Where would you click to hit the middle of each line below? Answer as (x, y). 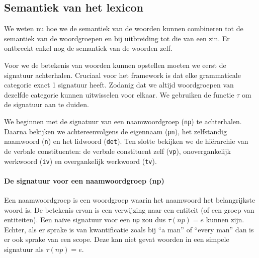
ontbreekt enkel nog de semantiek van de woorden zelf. (88, 48)
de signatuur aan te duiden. (47, 104)
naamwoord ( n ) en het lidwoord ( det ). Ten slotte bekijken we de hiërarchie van (126, 141)
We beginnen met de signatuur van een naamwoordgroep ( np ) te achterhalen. (123, 121)
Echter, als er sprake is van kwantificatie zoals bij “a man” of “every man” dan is (129, 229)
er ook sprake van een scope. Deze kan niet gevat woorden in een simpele (117, 239)
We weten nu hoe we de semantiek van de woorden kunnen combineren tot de (124, 28)
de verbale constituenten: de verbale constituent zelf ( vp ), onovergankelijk (117, 151)
